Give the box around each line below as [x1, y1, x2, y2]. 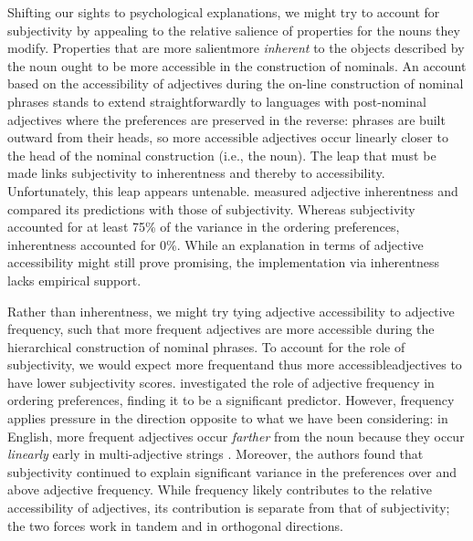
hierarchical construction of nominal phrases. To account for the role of [7, 337, 405, 356]
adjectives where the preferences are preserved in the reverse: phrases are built [7, 109, 446, 129]
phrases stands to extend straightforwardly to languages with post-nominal [7, 91, 426, 110]
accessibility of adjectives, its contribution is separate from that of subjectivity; [7, 498, 450, 517]
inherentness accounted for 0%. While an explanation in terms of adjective [7, 234, 424, 254]
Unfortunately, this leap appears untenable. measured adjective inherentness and [7, 181, 458, 200]
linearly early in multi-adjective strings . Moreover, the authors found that [7, 444, 424, 463]
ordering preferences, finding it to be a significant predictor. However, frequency [7, 390, 455, 410]
